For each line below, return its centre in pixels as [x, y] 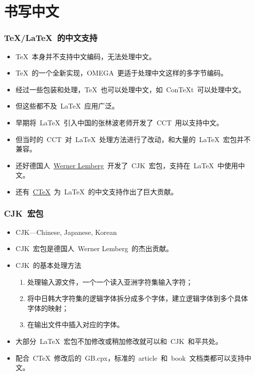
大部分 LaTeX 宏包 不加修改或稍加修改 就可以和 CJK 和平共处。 [119, 341]
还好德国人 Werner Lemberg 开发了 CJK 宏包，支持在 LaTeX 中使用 [127, 165]
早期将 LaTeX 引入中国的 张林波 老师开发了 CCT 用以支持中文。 [119, 122]
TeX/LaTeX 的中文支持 [51, 38]
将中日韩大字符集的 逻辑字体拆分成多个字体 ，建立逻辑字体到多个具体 [138, 298]
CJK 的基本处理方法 [48, 265]
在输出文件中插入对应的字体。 [76, 324]
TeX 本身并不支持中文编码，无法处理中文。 [86, 56]
